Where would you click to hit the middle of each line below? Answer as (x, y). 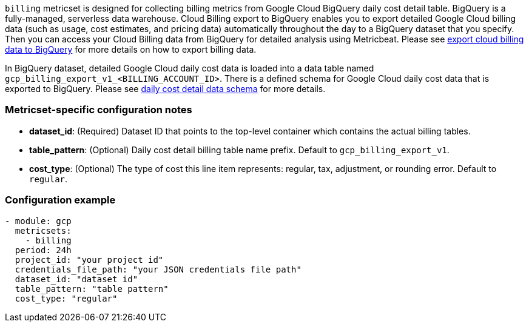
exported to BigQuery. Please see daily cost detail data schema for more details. (165, 89)
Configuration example (60, 200)
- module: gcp (38, 221)
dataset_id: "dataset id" (76, 279)
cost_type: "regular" (66, 298)
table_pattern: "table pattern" (92, 289)
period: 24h (43, 250)
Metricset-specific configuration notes (99, 110)
